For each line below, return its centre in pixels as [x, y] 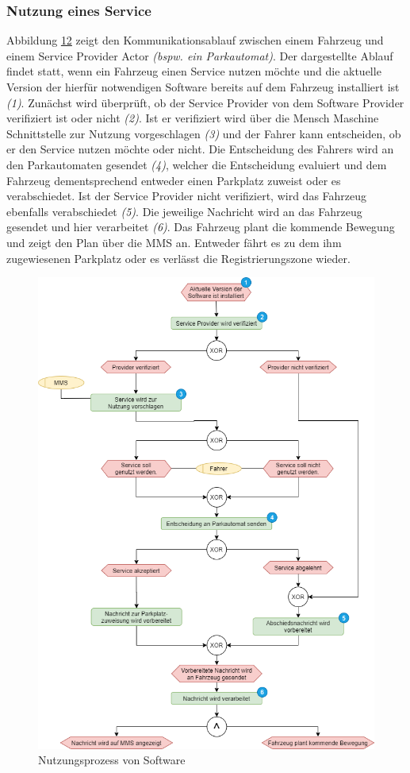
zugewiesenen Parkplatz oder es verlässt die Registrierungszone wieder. [178, 258]
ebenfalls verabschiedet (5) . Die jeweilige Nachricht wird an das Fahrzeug [184, 211]
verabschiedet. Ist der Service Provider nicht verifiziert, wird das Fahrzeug [187, 196]
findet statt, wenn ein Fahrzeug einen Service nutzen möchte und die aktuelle [194, 71]
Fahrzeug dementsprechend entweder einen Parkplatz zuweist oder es [174, 180]
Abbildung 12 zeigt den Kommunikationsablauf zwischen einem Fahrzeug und [195, 40]
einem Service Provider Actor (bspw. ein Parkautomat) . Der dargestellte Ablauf [200, 55]
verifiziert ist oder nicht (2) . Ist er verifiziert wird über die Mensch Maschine [193, 118]
